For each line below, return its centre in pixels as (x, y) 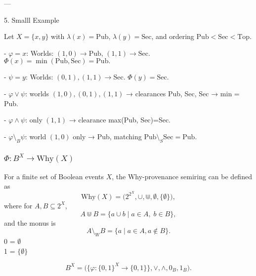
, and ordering (173, 36)
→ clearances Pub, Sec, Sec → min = (183, 93)
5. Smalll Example (32, 20)
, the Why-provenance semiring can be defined (182, 176)
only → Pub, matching (107, 136)
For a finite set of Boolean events (54, 176)
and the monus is (30, 222)
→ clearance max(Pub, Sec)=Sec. (120, 120)
